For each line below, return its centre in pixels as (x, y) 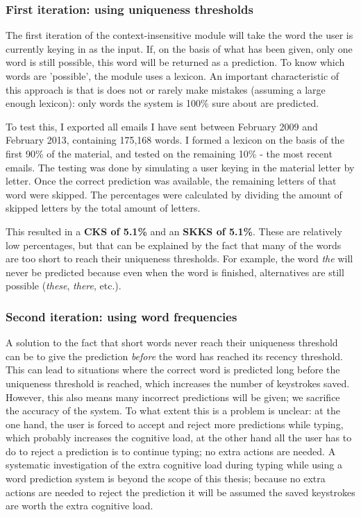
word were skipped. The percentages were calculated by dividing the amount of (174, 194)
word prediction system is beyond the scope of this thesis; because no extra (166, 478)
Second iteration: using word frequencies (121, 316)
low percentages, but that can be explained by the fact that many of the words (174, 245)
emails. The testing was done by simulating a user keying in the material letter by (180, 167)
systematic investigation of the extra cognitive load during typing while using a (174, 465)
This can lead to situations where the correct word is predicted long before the (173, 370)
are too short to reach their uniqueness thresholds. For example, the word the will (179, 258)
